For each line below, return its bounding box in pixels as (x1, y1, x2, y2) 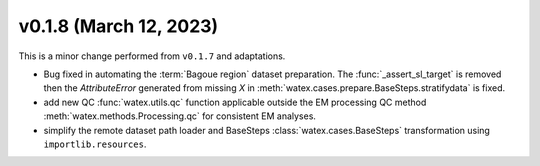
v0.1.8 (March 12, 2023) (18, 15, 219, 37)
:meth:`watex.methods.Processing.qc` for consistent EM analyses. (43, 110, 317, 122)
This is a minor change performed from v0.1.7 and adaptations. (18, 50, 286, 62)
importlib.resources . (43, 138, 147, 150)
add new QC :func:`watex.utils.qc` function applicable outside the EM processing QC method (43, 96, 427, 108)
